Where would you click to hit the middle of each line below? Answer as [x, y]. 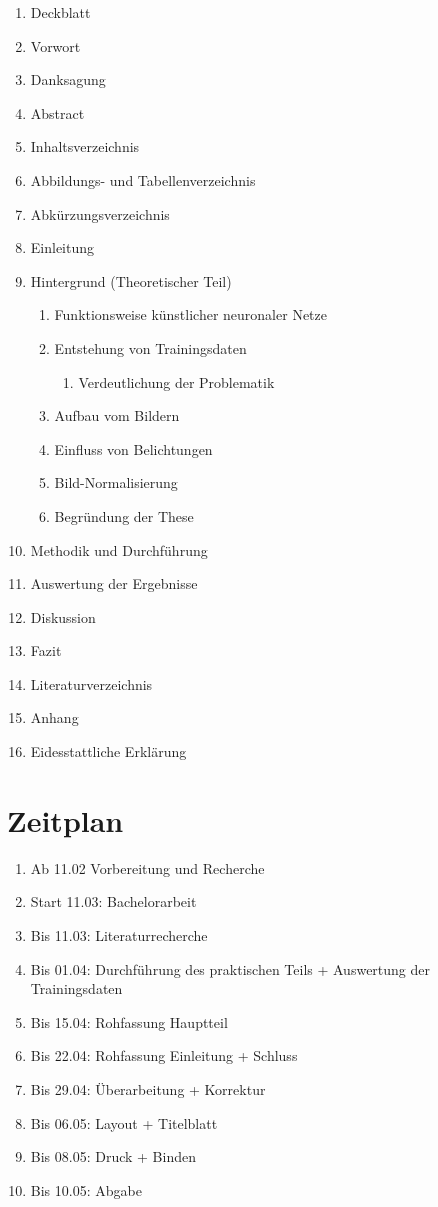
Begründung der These [124, 515]
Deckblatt [60, 12]
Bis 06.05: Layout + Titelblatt [124, 1122]
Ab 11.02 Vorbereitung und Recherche [147, 867]
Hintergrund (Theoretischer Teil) [131, 280]
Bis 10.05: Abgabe [86, 1189]
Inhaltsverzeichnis [85, 146]
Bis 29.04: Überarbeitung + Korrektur [148, 1088]
